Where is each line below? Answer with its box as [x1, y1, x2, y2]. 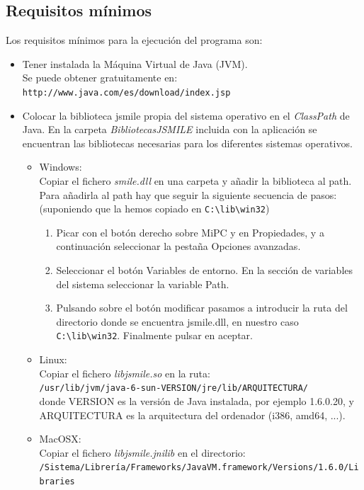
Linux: [39, 352, 67, 367]
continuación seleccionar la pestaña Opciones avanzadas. [56, 239, 301, 253]
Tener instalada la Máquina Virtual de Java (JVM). [22, 56, 248, 71]
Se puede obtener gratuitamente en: [22, 70, 178, 85]
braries [39, 476, 75, 486]
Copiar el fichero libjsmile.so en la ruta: [39, 365, 210, 380]
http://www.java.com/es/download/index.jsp [22, 87, 231, 98]
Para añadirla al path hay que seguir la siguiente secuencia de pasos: [39, 187, 337, 202]
